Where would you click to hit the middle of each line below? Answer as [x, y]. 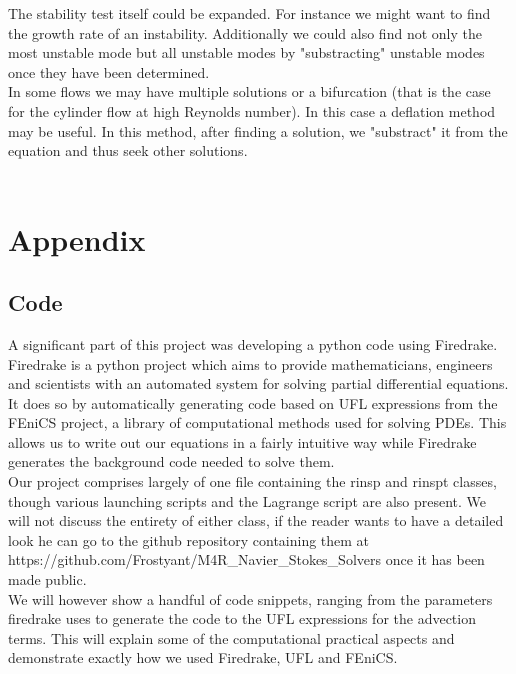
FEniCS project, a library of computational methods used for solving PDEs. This [257, 422]
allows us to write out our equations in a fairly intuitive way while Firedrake [242, 441]
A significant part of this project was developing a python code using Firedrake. [253, 343]
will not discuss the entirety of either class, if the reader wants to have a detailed [256, 520]
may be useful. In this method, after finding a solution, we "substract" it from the [258, 130]
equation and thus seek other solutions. [128, 150]
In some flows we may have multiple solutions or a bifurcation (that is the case [249, 91]
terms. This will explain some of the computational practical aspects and [231, 637]
